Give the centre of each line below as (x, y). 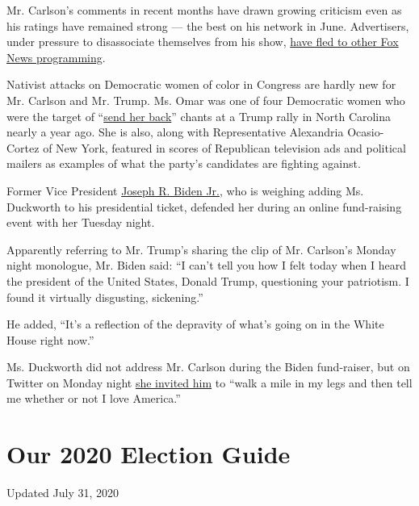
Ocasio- (366, 132)
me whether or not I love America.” (94, 398)
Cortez (23, 147)
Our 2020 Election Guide (149, 454)
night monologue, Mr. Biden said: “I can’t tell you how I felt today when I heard (207, 265)
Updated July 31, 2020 (63, 493)
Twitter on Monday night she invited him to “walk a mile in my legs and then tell (209, 382)
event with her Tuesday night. (81, 222)
